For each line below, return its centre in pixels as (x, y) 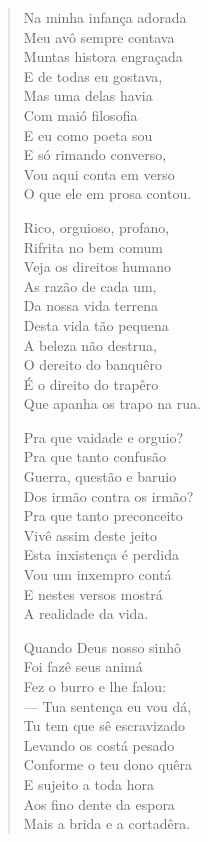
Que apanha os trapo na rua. (112, 403)
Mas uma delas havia (88, 95)
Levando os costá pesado (99, 744)
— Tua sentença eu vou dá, (107, 705)
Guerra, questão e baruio (100, 476)
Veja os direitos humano (97, 266)
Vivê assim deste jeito (90, 534)
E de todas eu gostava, (93, 75)
